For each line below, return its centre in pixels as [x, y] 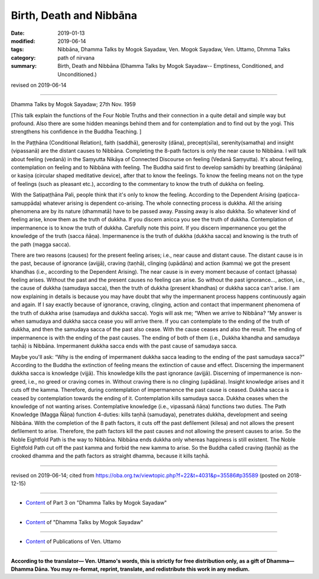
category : [23, 58]
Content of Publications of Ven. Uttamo [73, 542]
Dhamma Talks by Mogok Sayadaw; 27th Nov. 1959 [73, 104]
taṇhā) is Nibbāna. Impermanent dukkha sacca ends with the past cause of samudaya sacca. [124, 346]
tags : [17, 50]
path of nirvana [76, 58]
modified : [23, 41]
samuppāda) [26, 203]
